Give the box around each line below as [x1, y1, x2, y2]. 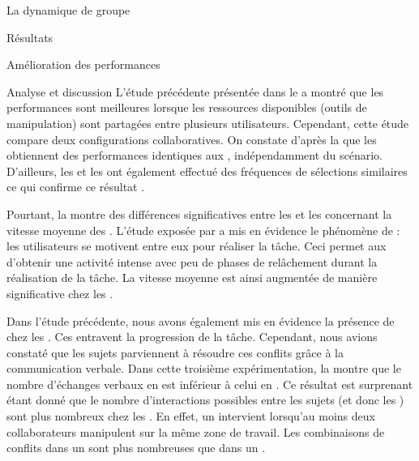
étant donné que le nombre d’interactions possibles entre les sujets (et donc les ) [6, 391, 404, 408]
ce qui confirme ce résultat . [6, 178, 145, 195]
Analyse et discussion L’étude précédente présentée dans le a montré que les [6, 83, 384, 100]
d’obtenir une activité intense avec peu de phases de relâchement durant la [6, 253, 378, 270]
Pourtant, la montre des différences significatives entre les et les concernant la [6, 205, 392, 222]
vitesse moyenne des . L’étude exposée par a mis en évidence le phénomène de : [6, 221, 400, 238]
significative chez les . [6, 284, 113, 301]
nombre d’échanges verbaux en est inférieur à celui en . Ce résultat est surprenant [6, 375, 413, 392]
